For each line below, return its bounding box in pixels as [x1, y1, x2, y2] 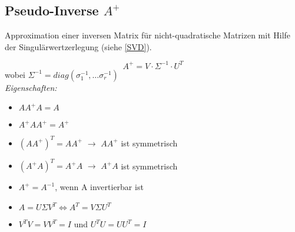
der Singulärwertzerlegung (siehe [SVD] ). [5, 40, 152, 53]
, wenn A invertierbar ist [55, 181, 144, 193]
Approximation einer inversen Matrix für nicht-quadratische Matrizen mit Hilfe [5, 29, 291, 41]
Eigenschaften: [5, 81, 57, 93]
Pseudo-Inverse [5, 1, 99, 19]
